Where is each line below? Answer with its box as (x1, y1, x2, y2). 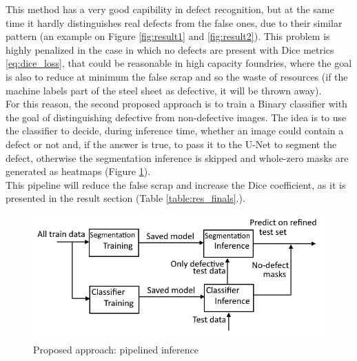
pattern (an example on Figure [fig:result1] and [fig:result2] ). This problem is (6, 29, 330, 43)
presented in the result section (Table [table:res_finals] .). (6, 191, 245, 205)
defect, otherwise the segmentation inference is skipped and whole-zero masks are (6, 150, 349, 165)
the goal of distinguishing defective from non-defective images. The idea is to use (6, 110, 347, 124)
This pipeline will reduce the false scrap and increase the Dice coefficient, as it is (6, 177, 346, 192)
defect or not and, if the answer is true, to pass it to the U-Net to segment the (6, 136, 337, 151)
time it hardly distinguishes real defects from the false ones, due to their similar (6, 15, 343, 30)
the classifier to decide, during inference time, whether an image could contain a (6, 123, 344, 138)
